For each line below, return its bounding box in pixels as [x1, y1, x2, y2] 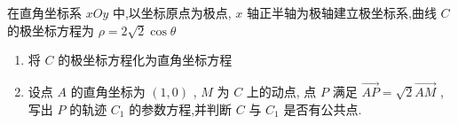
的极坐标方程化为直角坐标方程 [58, 50, 233, 69]
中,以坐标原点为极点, [112, 4, 232, 21]
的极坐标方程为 [7, 20, 94, 39]
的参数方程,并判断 [129, 99, 233, 118]
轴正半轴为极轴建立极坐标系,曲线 [247, 4, 437, 21]
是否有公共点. [283, 99, 362, 118]
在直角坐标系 [7, 4, 82, 21]
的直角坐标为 [70, 82, 146, 100]
